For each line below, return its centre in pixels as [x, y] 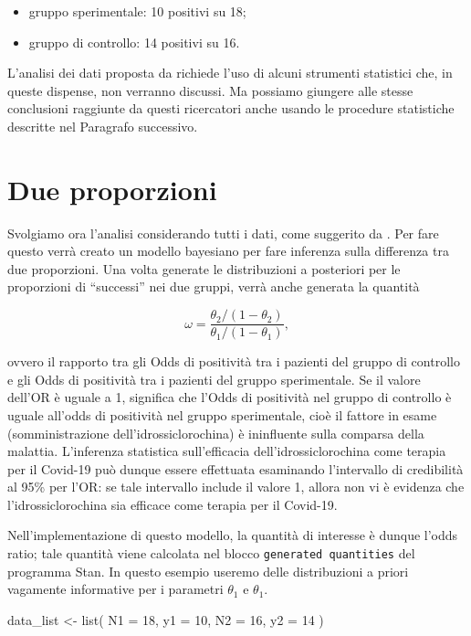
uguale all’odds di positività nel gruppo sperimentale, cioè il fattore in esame [222, 414]
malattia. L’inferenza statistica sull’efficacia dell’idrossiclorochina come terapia [227, 451]
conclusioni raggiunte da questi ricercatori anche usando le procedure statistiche [231, 108]
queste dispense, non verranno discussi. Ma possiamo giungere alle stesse [210, 90]
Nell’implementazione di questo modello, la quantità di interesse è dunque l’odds [233, 535]
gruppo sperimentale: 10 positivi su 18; [137, 11]
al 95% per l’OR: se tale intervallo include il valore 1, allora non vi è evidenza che [236, 487]
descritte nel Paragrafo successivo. [103, 126]
